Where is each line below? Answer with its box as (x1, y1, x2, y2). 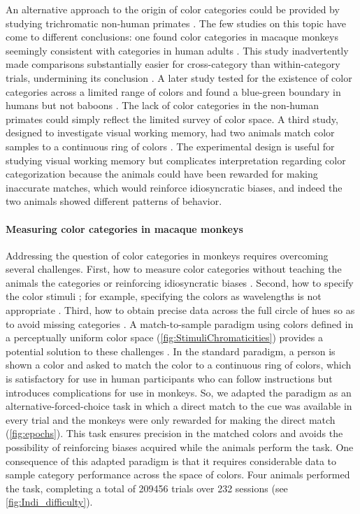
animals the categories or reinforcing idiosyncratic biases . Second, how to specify (6, 275, 354, 290)
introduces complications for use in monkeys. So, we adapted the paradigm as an (6, 385, 352, 399)
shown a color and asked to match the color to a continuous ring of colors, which (6, 357, 352, 372)
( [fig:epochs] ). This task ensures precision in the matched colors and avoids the (6, 426, 343, 441)
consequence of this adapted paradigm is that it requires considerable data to (6, 453, 337, 468)
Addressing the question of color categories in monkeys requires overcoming (6, 248, 329, 262)
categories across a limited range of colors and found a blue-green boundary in (6, 84, 341, 99)
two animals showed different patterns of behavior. (6, 194, 222, 208)
